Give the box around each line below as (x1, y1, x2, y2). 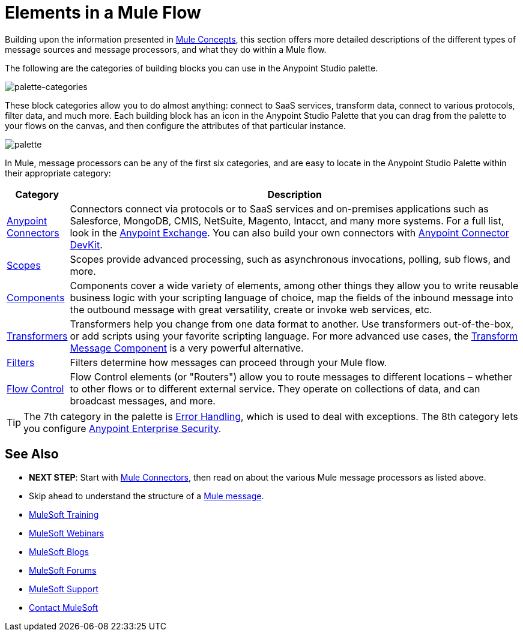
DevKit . (70, 238, 103, 251)
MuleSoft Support (29, 583, 98, 594)
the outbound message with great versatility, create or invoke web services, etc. (70, 303, 432, 316)
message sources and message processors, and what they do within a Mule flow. (5, 44, 327, 55)
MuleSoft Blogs (29, 546, 89, 557)
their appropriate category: (5, 167, 111, 178)
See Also (5, 446, 59, 462)
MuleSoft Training (29, 509, 99, 520)
